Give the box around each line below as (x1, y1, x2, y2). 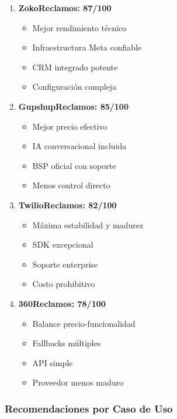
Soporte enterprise (32, 258, 98, 270)
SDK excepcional (32, 238, 93, 251)
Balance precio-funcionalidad (32, 317, 136, 329)
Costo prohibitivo (32, 278, 95, 290)
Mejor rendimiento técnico (32, 21, 127, 33)
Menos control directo (32, 179, 110, 191)
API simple (32, 356, 73, 369)
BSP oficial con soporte (32, 159, 116, 171)
